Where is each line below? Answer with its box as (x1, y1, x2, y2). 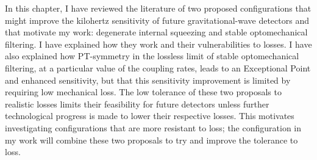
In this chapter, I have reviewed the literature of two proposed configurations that (5, 2, 312, 14)
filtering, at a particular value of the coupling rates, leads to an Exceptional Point (5, 61, 311, 74)
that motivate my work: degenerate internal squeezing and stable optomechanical (5, 26, 308, 38)
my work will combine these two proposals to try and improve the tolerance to (5, 133, 298, 146)
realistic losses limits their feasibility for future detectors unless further (5, 97, 269, 110)
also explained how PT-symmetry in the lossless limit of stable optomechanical (5, 49, 299, 62)
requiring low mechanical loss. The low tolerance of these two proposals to (5, 85, 282, 98)
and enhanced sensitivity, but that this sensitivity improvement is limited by (5, 73, 291, 86)
